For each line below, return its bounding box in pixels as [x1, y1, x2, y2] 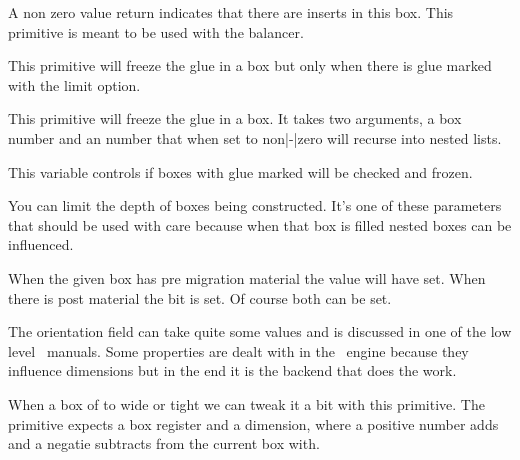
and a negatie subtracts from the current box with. [8, 433, 320, 454]
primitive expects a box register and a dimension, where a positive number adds [8, 413, 499, 434]
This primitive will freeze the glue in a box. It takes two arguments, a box [8, 108, 462, 129]
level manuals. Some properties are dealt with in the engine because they [8, 340, 469, 361]
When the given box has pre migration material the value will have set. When [8, 267, 486, 288]
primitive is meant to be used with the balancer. [8, 21, 304, 42]
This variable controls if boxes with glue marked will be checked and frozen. [8, 161, 473, 182]
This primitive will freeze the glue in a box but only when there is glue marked [8, 55, 492, 76]
